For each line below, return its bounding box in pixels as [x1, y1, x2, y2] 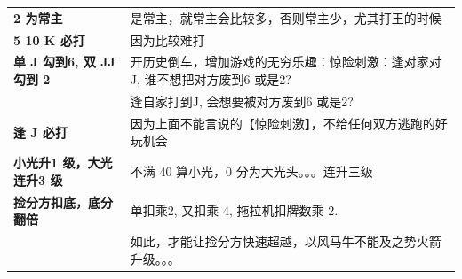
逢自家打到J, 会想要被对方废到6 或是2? [130, 91, 354, 110]
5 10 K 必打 [13, 30, 85, 49]
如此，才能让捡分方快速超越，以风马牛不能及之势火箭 [130, 232, 442, 251]
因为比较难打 [130, 30, 205, 49]
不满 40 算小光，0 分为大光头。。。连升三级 [130, 161, 373, 180]
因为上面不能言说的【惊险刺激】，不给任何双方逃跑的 [130, 113, 435, 132]
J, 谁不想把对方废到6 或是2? [130, 70, 291, 89]
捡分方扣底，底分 [13, 192, 113, 211]
